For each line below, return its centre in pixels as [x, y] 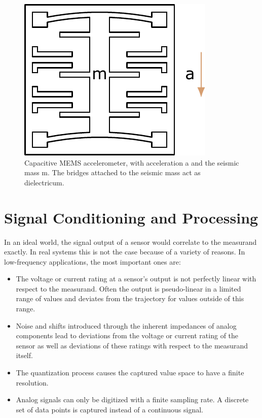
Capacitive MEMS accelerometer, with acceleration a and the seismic [132, 162]
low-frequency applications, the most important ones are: [92, 261]
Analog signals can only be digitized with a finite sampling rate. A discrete [132, 399]
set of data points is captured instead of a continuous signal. [109, 409]
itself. [24, 355]
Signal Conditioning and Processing [131, 217]
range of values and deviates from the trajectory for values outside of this [130, 298]
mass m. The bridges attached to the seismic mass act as [113, 172]
